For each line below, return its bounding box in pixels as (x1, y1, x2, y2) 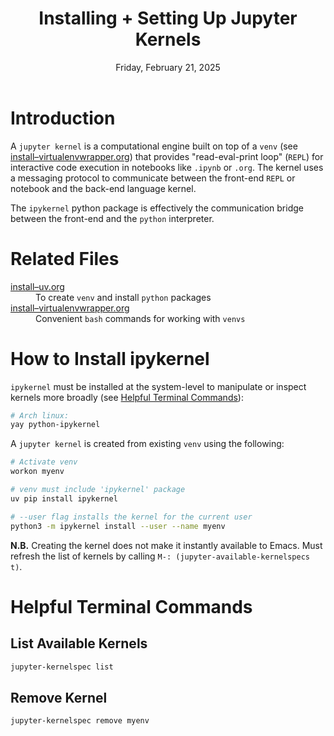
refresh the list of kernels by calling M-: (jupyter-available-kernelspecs (10, 550, 310, 562)
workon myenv (10, 467, 65, 477)
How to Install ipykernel (10, 347, 210, 370)
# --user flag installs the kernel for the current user (10, 512, 253, 522)
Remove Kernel (10, 689, 108, 706)
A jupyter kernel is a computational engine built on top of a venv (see (10, 140, 298, 152)
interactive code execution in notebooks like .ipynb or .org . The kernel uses (10, 161, 324, 173)
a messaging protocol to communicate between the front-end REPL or (10, 172, 296, 184)
